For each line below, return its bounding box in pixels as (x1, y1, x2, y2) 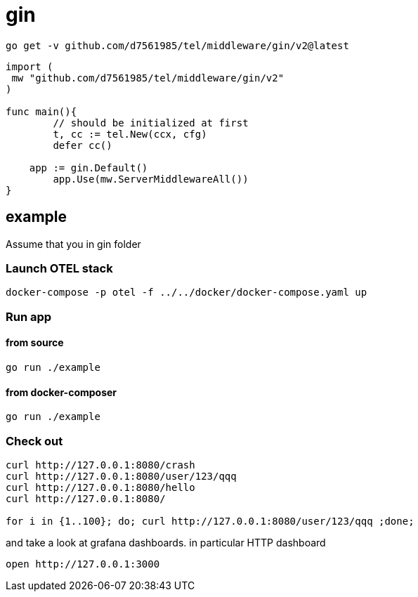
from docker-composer (6, 386, 117, 398)
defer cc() (53, 139, 112, 151)
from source (6, 336, 64, 349)
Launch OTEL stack (6, 261, 113, 275)
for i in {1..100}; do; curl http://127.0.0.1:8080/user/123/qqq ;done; (6, 515, 414, 527)
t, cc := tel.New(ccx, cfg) (53, 128, 207, 140)
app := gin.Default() (29, 162, 148, 173)
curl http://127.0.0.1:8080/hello (6, 481, 195, 493)
